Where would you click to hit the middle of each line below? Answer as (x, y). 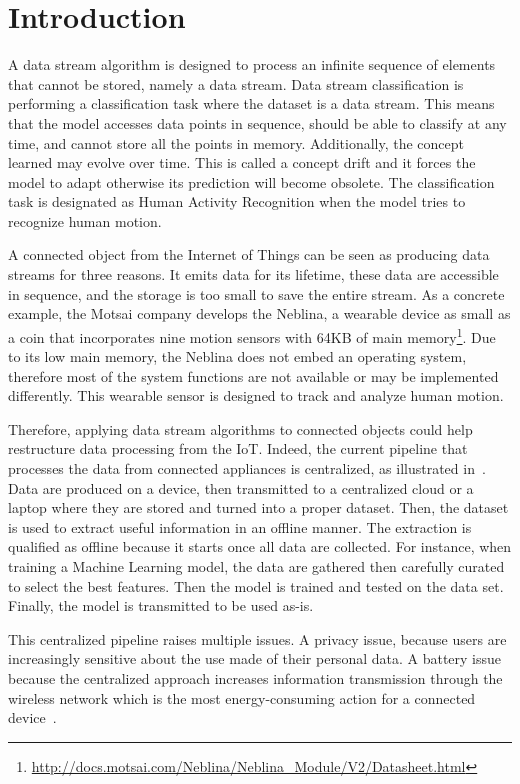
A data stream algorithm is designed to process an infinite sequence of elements (252, 64)
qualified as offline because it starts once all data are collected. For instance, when (260, 546)
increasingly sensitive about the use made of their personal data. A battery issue (255, 658)
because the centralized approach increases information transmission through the (255, 678)
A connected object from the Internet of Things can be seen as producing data (249, 254)
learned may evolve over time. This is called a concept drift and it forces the (242, 162)
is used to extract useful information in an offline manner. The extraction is (240, 526)
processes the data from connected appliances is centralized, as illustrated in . (247, 468)
